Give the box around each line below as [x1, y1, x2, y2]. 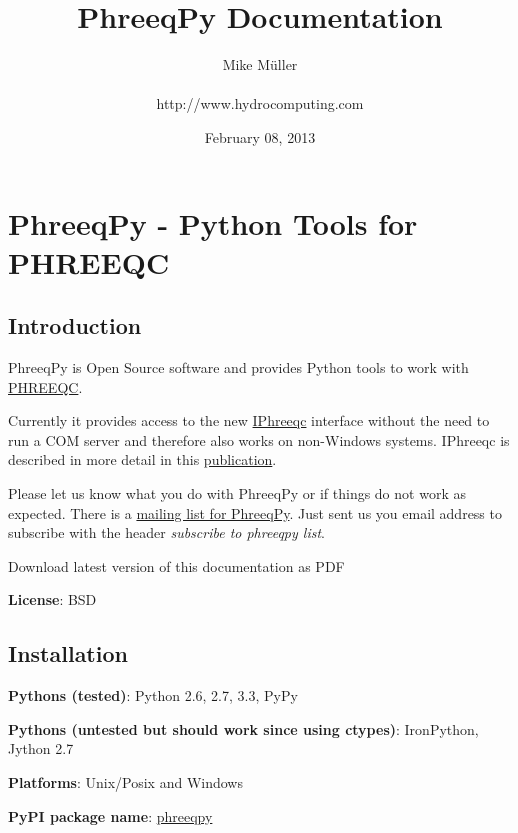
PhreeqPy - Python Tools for [8, 202, 418, 243]
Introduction [8, 310, 142, 341]
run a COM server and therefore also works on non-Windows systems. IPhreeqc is [8, 429, 510, 450]
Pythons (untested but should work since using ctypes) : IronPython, [8, 718, 479, 739]
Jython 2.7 [8, 738, 74, 759]
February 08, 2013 [204, 126, 316, 147]
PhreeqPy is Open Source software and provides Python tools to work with [8, 357, 469, 378]
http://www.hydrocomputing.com [156, 93, 364, 114]
